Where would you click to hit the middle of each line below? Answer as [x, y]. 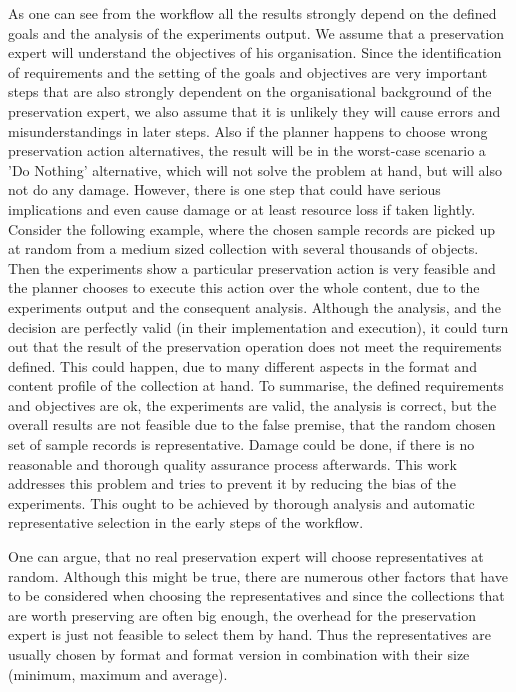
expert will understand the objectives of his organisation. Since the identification [255, 52]
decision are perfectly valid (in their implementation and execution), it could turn [258, 326]
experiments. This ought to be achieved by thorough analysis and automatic [241, 502]
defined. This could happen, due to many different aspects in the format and [242, 365]
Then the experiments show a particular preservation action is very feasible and [252, 267]
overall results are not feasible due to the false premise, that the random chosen [252, 424]
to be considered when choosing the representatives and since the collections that [256, 595]
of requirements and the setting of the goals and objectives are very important [248, 71]
